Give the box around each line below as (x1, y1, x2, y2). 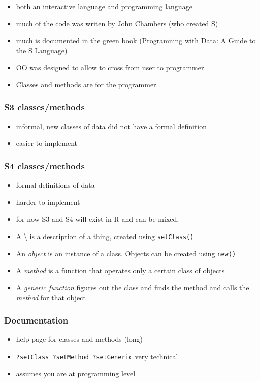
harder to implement (16, 196, 80, 207)
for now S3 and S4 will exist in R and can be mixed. (16, 214, 179, 224)
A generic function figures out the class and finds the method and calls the (16, 282, 249, 292)
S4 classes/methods (4, 159, 85, 172)
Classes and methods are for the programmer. (16, 79, 158, 90)
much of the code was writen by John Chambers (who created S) (16, 18, 218, 28)
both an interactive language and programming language (16, 1, 192, 11)
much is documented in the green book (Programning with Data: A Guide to (16, 35, 256, 46)
